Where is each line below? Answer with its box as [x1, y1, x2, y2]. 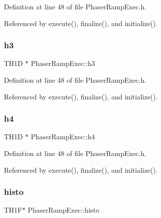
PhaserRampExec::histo [28, 205, 99, 215]
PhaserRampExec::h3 [31, 58, 95, 68]
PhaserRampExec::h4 [31, 131, 95, 142]
